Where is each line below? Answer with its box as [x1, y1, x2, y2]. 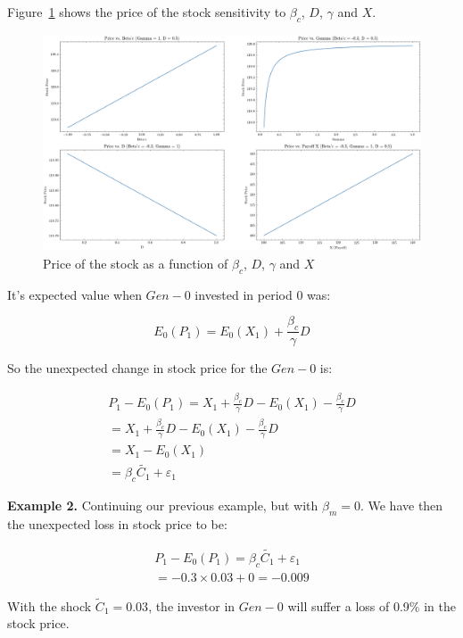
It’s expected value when [7, 285, 142, 303]
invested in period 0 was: [194, 285, 331, 303]
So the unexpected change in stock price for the [7, 359, 268, 377]
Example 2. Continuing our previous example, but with [7, 496, 318, 515]
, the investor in [148, 596, 236, 615]
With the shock [7, 596, 92, 615]
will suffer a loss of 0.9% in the [287, 596, 456, 615]
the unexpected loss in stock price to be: [7, 514, 227, 533]
